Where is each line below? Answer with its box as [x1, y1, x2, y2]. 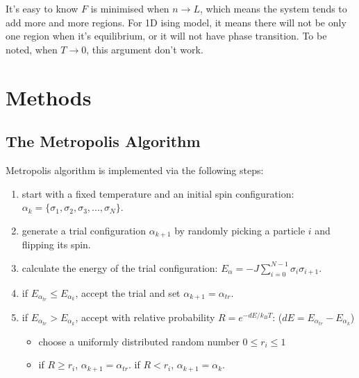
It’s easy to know [6, 1, 78, 15]
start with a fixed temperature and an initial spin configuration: [22, 186, 294, 200]
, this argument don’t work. [86, 42, 203, 56]
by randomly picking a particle [174, 223, 306, 237]
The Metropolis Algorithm [6, 130, 201, 152]
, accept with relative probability [75, 309, 215, 324]
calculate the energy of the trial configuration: [22, 260, 218, 275]
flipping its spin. [22, 237, 91, 252]
